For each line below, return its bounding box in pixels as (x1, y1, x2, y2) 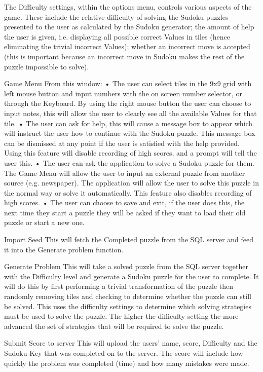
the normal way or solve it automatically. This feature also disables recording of (4, 187, 252, 198)
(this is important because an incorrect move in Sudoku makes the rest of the (4, 51, 245, 61)
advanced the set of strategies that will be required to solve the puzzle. (4, 320, 224, 331)
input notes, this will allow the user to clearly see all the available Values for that (4, 107, 257, 118)
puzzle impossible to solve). (4, 61, 89, 71)
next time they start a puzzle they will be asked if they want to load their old (4, 207, 246, 217)
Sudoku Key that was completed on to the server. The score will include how (4, 348, 243, 358)
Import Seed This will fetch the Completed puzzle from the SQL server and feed (4, 234, 254, 245)
